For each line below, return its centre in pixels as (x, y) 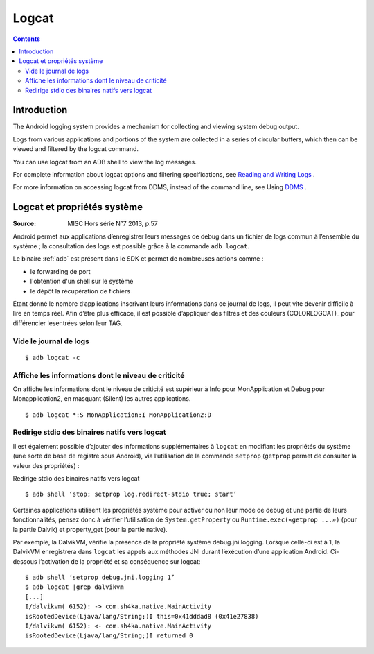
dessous (25, 561)
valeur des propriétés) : (46, 465)
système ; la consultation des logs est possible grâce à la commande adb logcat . (131, 246)
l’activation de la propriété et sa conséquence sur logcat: (119, 561)
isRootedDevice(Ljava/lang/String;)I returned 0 (109, 636)
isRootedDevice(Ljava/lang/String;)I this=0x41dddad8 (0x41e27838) (142, 616)
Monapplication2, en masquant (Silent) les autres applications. (102, 399)
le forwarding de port (60, 271)
